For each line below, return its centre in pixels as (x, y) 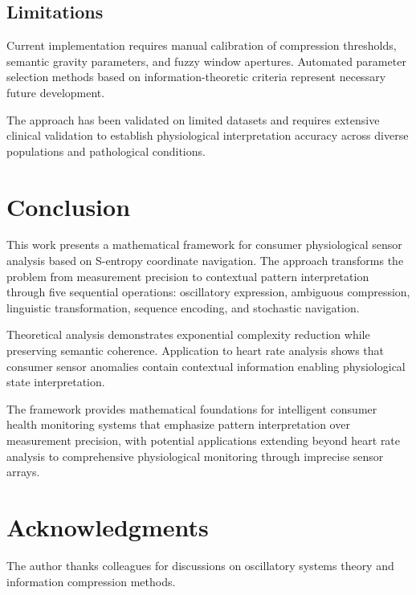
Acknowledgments (108, 526)
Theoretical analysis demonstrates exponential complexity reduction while (188, 334)
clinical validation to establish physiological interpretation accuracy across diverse (208, 135)
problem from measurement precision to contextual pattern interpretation (188, 276)
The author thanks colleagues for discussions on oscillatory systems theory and (200, 565)
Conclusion (69, 206)
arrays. (23, 472)
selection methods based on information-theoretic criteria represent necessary (196, 77)
